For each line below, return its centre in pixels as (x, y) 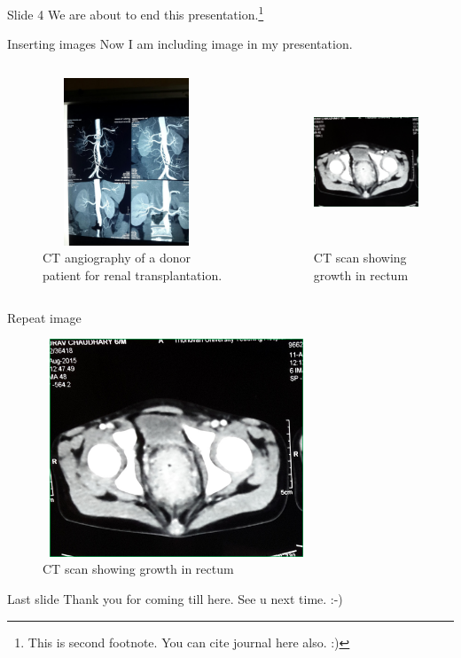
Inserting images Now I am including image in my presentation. (180, 44)
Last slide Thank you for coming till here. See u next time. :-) (175, 599)
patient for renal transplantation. (133, 275)
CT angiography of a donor (117, 258)
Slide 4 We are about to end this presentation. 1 (136, 13)
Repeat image (44, 317)
